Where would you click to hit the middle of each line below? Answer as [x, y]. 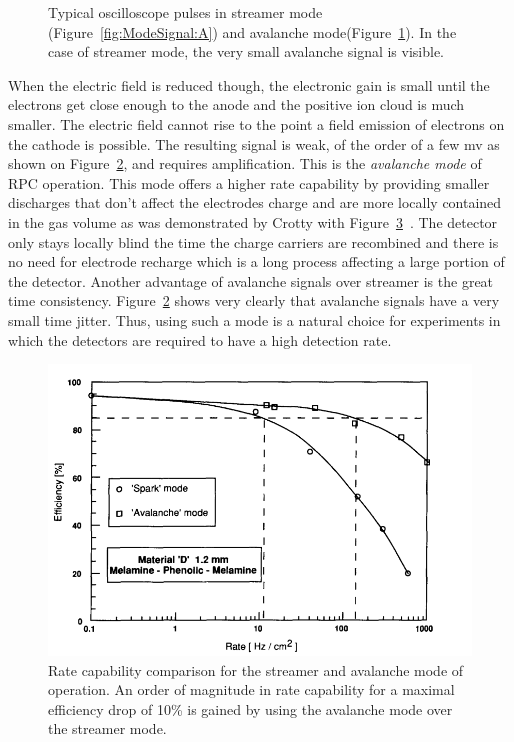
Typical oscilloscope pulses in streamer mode [185, 12]
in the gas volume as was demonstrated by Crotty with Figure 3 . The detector [253, 221]
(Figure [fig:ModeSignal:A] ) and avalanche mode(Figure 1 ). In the [252, 31]
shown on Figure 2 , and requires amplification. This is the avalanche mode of [245, 163]
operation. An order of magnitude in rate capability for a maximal [251, 689]
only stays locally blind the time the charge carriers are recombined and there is [253, 241]
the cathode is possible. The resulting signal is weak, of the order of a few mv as [254, 143]
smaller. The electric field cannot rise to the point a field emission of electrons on [256, 123]
